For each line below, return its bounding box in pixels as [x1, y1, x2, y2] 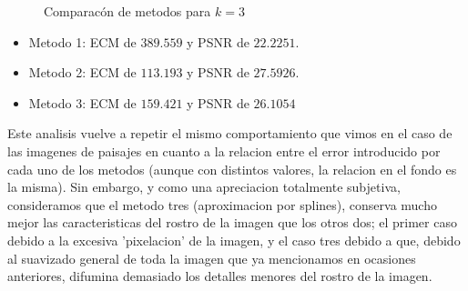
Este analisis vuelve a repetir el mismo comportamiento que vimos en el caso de [7, 124, 453, 143]
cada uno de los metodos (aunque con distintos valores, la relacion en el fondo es [7, 159, 457, 178]
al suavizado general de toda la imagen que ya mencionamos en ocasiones [7, 248, 416, 267]
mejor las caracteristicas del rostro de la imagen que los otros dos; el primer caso [7, 213, 457, 232]
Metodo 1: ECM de [28, 32, 137, 51]
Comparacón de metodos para [44, 2, 211, 20]
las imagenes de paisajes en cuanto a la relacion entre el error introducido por [7, 141, 441, 160]
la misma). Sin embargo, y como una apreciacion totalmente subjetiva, [7, 177, 401, 196]
